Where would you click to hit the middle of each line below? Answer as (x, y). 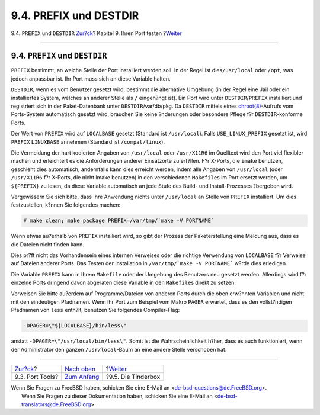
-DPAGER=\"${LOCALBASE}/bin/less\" (75, 326)
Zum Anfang (82, 377)
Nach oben (80, 369)
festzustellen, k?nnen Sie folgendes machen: (66, 205)
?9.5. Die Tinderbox (133, 377)
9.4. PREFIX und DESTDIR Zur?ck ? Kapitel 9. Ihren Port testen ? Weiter (96, 33)
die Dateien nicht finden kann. (47, 244)
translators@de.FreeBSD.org (56, 404)
